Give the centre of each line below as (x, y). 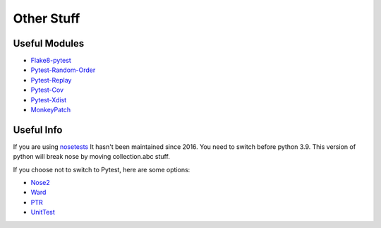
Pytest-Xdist (49, 100)
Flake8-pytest (51, 61)
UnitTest (43, 212)
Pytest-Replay (51, 80)
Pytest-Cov (47, 90)
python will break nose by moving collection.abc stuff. (92, 157)
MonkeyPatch (51, 110)
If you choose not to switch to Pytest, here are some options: (102, 169)
